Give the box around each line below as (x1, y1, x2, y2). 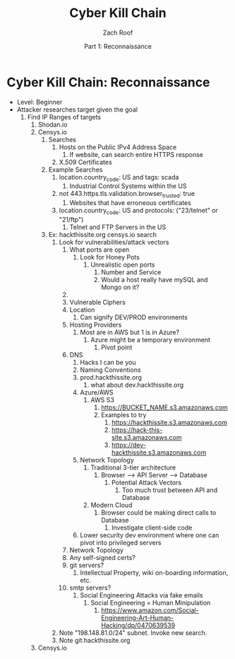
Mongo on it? (101, 283, 140, 291)
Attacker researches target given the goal (16, 105, 138, 114)
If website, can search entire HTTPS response (69, 150, 204, 158)
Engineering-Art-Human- (101, 614, 174, 622)
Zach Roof (102, 28, 133, 37)
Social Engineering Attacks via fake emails (80, 591, 203, 600)
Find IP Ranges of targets (27, 112, 102, 121)
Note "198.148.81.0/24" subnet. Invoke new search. (59, 629, 207, 637)
